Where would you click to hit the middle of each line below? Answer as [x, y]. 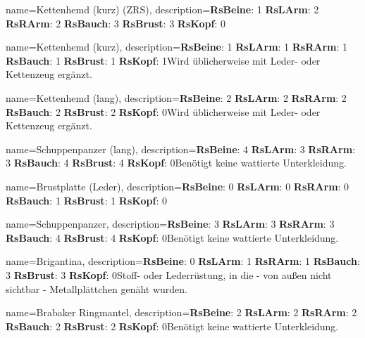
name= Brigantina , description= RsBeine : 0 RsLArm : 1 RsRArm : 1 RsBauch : [183, 261]
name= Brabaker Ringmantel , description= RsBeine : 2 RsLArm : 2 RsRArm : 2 [181, 312]
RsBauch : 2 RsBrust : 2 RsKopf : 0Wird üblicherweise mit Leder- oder [163, 111]
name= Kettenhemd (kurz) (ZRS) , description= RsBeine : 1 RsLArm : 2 [162, 9]
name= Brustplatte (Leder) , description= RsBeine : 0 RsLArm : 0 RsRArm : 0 [178, 186]
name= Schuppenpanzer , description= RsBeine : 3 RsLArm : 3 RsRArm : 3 [170, 224]
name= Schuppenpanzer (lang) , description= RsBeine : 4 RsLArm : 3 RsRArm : [180, 149]
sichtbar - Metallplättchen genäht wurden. [97, 288]
